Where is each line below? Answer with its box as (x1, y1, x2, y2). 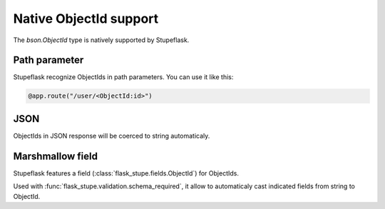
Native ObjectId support (13, 11, 159, 26)
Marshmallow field (13, 150, 98, 162)
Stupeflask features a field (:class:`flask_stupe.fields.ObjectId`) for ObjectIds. (13, 168, 239, 178)
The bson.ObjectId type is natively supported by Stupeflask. (13, 36, 190, 44)
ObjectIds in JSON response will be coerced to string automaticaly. (13, 131, 210, 140)
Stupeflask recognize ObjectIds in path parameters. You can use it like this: (13, 73, 234, 81)
